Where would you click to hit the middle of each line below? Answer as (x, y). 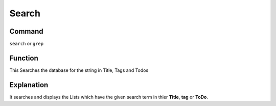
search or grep (26, 44)
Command (26, 31)
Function (24, 58)
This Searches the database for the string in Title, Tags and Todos (79, 70)
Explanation (29, 85)
